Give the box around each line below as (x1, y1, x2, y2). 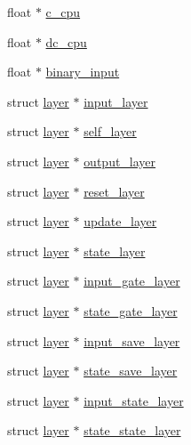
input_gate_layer (84, 271, 180, 290)
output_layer (84, 151, 156, 170)
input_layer (84, 92, 148, 110)
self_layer (84, 122, 137, 141)
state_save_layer (84, 361, 178, 380)
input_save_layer (84, 331, 180, 350)
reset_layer (84, 182, 145, 200)
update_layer (84, 212, 157, 231)
